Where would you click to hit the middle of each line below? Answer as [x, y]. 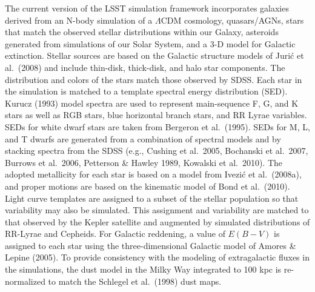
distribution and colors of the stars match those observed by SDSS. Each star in [154, 79]
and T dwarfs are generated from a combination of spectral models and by [143, 138]
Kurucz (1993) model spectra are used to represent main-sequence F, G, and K [152, 103]
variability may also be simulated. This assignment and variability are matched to [157, 210]
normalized [25, 281]
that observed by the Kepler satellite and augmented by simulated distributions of [157, 221]
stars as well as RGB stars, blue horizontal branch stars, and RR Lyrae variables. [156, 115]
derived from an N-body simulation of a [79, 20]
